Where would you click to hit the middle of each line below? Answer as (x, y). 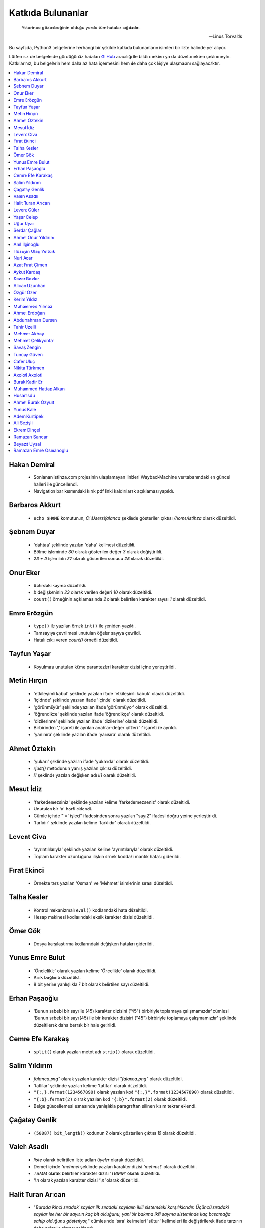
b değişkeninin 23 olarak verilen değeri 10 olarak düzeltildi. (93, 592)
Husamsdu (24, 395)
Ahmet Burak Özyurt (34, 402)
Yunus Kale (25, 409)
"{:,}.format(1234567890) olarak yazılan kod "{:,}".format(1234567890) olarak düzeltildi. (134, 1092)
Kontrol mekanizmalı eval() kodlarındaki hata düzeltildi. (91, 910)
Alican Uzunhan (29, 285)
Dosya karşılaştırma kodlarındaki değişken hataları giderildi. (94, 944)
